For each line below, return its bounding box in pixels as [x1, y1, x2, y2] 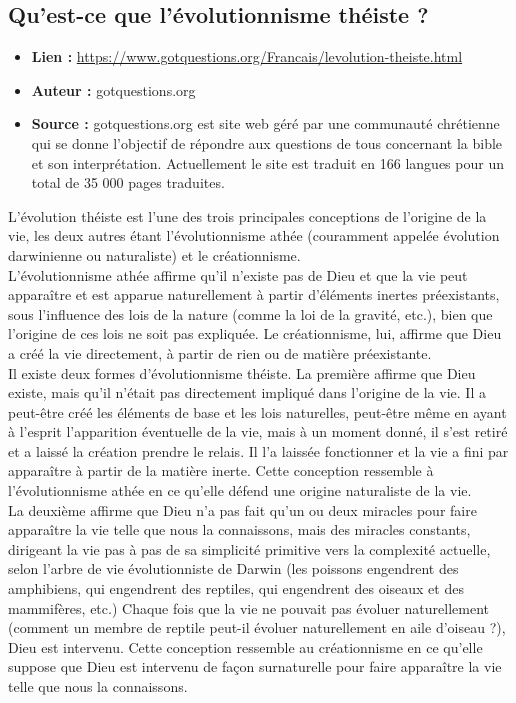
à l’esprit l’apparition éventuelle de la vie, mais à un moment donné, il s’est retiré [8, 421, 508, 442]
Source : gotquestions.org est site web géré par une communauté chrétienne [31, 113, 500, 134]
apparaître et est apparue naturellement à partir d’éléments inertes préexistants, [8, 284, 500, 305]
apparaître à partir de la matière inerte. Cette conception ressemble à [8, 460, 434, 481]
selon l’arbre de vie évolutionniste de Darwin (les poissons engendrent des [8, 558, 459, 579]
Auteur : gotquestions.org [31, 79, 196, 100]
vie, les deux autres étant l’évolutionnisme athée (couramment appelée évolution [8, 225, 500, 246]
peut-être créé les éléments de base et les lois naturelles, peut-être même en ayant [8, 401, 507, 422]
